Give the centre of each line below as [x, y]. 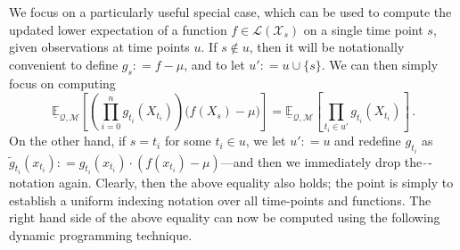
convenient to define [64, 64]
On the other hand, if [68, 141]
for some [188, 141]
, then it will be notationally [327, 47]
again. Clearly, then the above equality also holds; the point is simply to [256, 182]
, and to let [214, 64]
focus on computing [62, 83]
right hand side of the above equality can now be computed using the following [225, 217]
